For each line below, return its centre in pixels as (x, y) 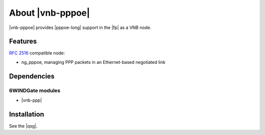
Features (23, 41)
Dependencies (32, 76)
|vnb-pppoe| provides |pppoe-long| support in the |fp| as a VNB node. (80, 27)
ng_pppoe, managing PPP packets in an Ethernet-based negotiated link (93, 62)
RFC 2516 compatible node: (37, 53)
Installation (26, 114)
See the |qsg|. (23, 126)
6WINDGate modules (35, 90)
